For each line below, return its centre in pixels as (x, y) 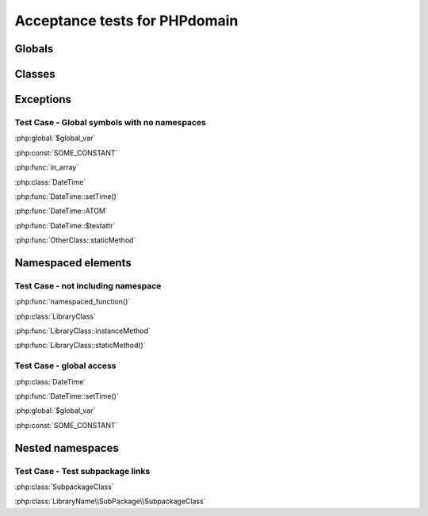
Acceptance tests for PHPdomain (126, 21)
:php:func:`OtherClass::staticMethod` (75, 240)
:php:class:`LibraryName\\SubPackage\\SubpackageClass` (110, 501)
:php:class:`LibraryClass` (55, 316)
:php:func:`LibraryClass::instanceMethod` (82, 331)
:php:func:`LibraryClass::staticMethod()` (80, 346)
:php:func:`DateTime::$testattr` (65, 225)
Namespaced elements (73, 263)
